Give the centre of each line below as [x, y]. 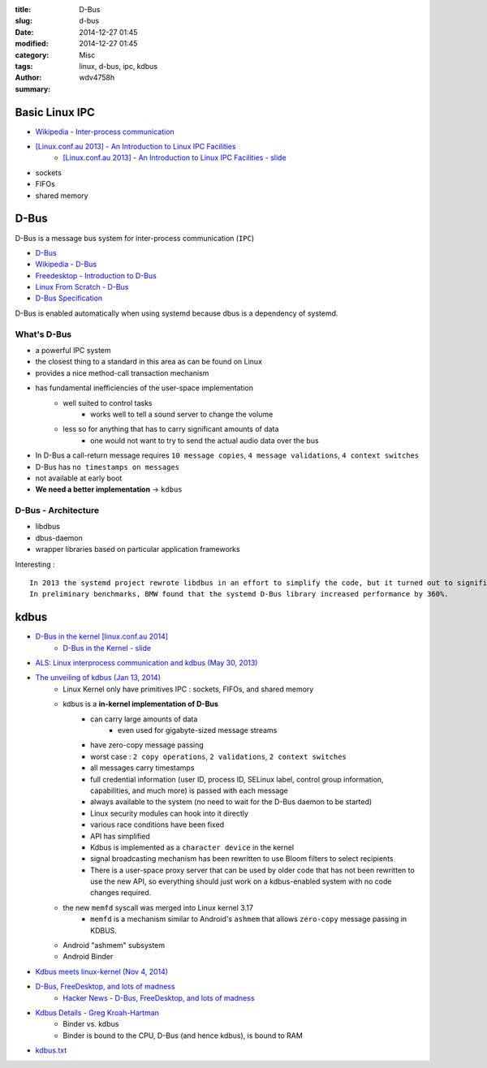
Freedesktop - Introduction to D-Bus [96, 275]
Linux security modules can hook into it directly [170, 813]
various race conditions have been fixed [157, 825]
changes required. [121, 893]
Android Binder [88, 957]
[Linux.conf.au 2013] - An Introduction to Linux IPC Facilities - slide [175, 157]
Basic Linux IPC [55, 112]
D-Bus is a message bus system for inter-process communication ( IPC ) [135, 238]
